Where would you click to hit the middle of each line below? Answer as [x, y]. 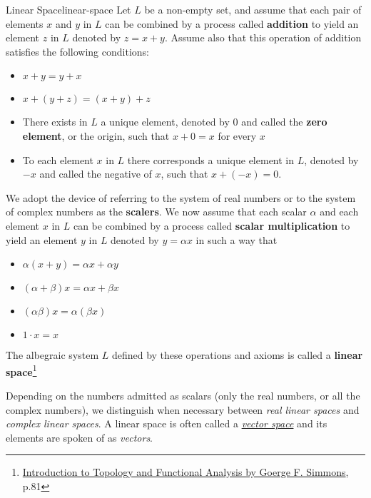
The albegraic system [52, 355]
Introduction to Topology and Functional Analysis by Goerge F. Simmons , [185, 472]
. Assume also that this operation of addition [263, 37]
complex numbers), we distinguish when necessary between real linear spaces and [183, 409]
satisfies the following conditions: [77, 51]
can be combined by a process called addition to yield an [232, 23]
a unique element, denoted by [165, 122]
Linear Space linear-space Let [68, 9]
